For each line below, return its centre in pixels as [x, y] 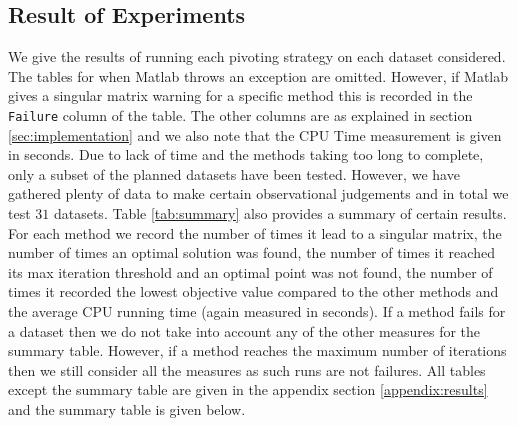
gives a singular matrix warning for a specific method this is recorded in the [240, 95]
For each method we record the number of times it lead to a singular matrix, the [255, 232]
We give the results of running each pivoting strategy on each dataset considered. [257, 56]
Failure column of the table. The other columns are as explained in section [240, 114]
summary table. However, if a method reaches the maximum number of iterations [257, 350]
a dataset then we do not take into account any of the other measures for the [244, 330]
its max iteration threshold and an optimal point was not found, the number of [250, 271]
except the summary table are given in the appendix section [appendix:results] [248, 389]
